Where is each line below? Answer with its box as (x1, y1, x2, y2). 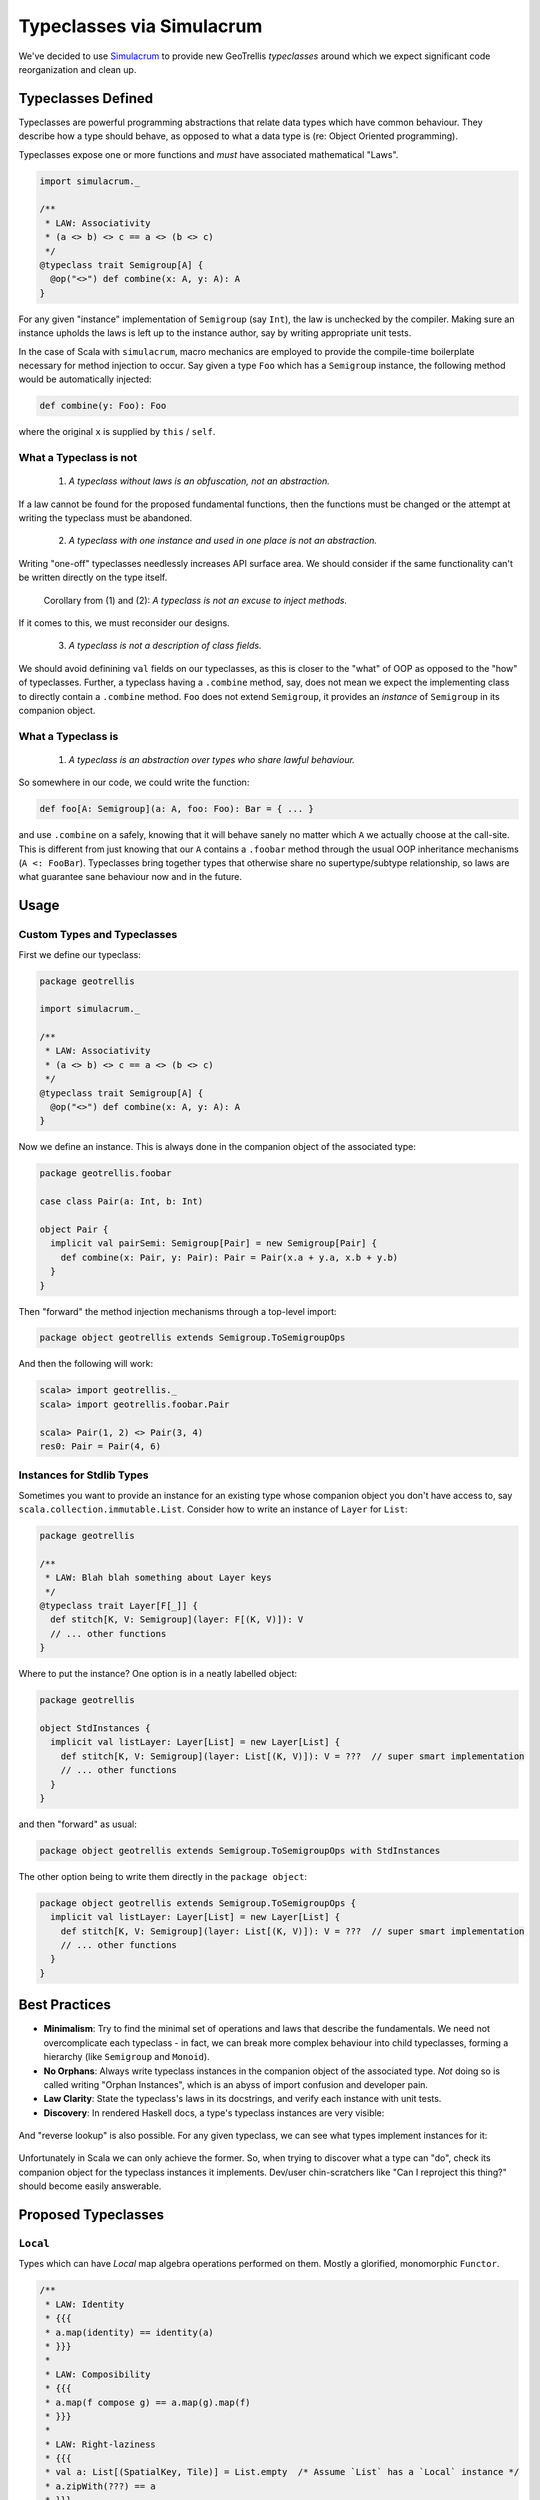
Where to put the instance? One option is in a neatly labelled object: (18, 1668, 298, 1680)
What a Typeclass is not (18, 451, 138, 465)
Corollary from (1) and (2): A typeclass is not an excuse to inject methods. (43, 594, 348, 606)
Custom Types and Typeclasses (18, 928, 178, 942)
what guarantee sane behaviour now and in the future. (18, 871, 242, 883)
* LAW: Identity (45, 2298, 125, 2310)
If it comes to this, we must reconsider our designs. (18, 616, 230, 629)
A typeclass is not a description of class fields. (68, 640, 262, 652)
